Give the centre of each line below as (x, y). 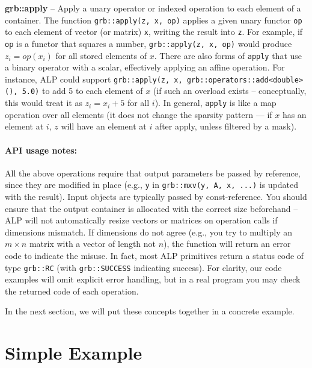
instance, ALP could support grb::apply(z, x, (94, 79)
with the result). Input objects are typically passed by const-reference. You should (156, 197)
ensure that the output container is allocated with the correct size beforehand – (151, 208)
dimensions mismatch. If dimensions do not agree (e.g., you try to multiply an (149, 232)
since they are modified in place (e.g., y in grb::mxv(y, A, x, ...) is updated (152, 185)
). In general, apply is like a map (216, 103)
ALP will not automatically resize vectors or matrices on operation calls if (141, 220)
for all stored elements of (101, 55)
